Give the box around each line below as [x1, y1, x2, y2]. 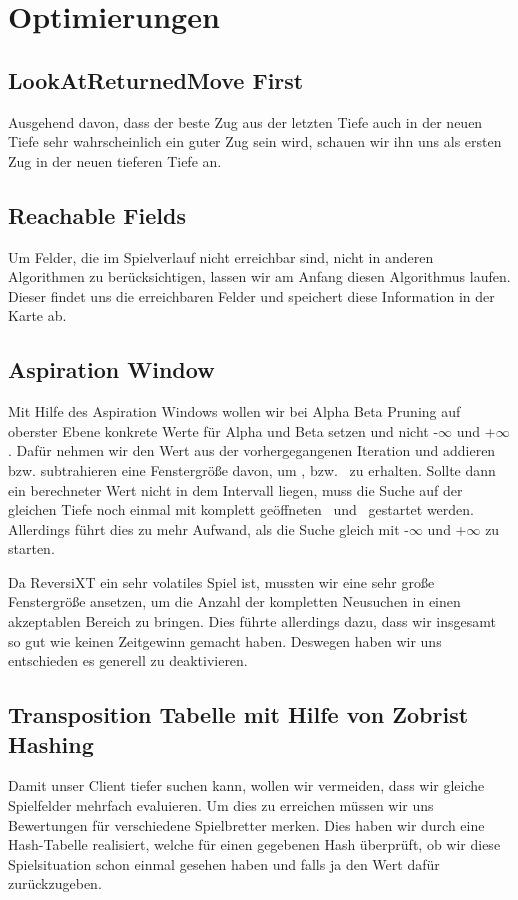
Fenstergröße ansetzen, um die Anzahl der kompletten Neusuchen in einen [8, 591, 461, 612]
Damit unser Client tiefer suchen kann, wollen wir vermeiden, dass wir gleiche [8, 775, 485, 796]
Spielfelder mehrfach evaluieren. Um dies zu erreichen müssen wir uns [8, 795, 434, 816]
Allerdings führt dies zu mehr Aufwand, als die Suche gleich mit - [8, 518, 409, 539]
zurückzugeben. [8, 873, 102, 894]
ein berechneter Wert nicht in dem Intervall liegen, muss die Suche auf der [8, 479, 463, 500]
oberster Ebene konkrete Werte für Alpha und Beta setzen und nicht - [8, 420, 439, 441]
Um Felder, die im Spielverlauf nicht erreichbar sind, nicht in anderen [8, 246, 434, 267]
